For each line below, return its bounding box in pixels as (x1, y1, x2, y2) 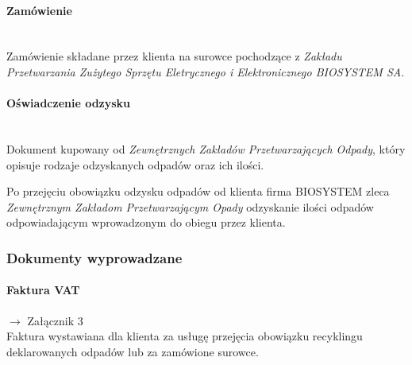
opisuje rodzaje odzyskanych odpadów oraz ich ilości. (6, 156, 264, 173)
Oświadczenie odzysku (6, 95, 131, 111)
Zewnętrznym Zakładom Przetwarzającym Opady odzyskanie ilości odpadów (6, 198, 374, 215)
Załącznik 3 (27, 312, 83, 328)
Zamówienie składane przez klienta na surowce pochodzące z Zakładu (6, 48, 342, 64)
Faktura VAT (6, 282, 80, 298)
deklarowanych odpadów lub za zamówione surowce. (6, 343, 259, 359)
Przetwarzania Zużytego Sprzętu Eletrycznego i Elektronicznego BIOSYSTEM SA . (6, 63, 405, 80)
